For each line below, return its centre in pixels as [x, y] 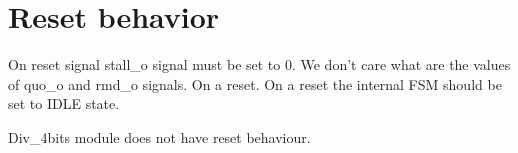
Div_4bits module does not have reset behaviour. [159, 136]
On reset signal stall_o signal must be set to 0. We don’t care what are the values [259, 64]
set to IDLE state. [64, 103]
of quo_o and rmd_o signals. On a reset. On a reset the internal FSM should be [255, 83]
